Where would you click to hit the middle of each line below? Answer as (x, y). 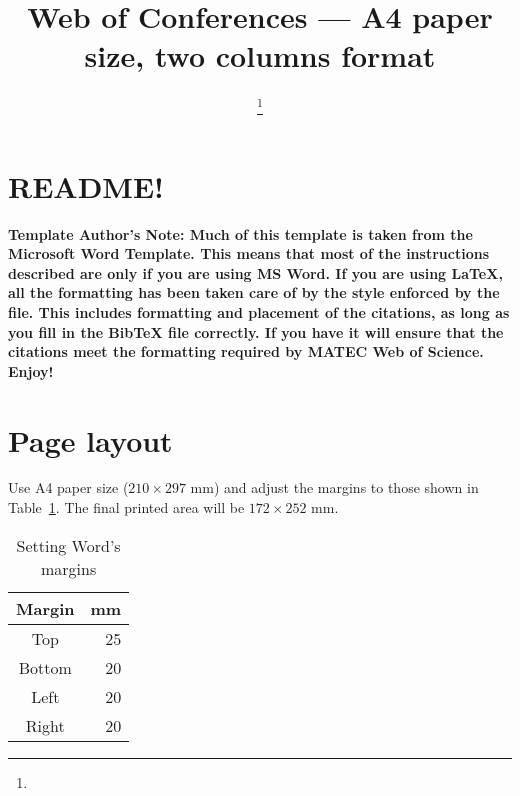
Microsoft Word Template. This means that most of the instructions (248, 253)
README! (86, 185)
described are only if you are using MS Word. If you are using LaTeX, (255, 272)
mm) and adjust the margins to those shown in (334, 487)
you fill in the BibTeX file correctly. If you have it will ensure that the (256, 331)
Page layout (90, 439)
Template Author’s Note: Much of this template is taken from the (240, 233)
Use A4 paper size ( (68, 487)
